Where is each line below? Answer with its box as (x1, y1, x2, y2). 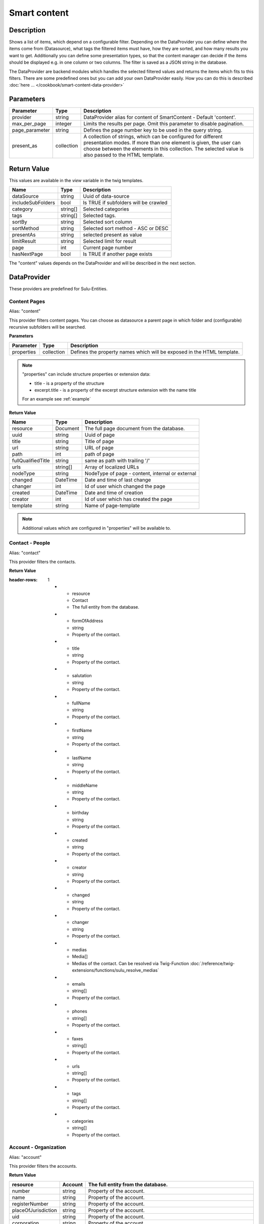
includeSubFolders (12, 199, 56, 206)
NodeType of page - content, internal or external (85, 470, 197, 477)
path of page (85, 451, 114, 458)
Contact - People (9, 540, 50, 546)
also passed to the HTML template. (83, 152, 164, 159)
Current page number (83, 244, 133, 251)
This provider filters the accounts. (9, 1163, 77, 1169)
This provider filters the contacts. (9, 559, 76, 565)
